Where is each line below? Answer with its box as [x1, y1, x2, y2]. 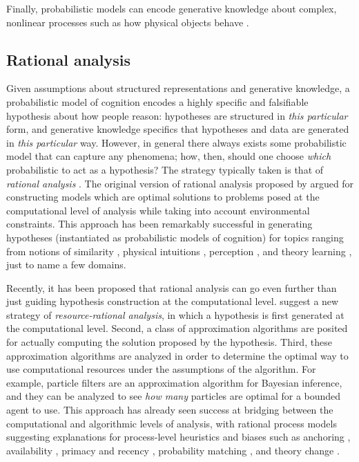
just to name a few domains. [6, 257, 126, 272]
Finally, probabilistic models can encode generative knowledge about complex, [6, 1, 337, 15]
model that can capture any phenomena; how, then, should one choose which [6, 149, 331, 163]
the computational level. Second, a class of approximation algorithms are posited [6, 321, 348, 335]
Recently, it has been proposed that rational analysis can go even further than [6, 280, 337, 295]
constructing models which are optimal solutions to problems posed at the [6, 190, 320, 204]
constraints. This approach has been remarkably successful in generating [6, 216, 313, 231]
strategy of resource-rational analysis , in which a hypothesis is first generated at [6, 307, 345, 322]
